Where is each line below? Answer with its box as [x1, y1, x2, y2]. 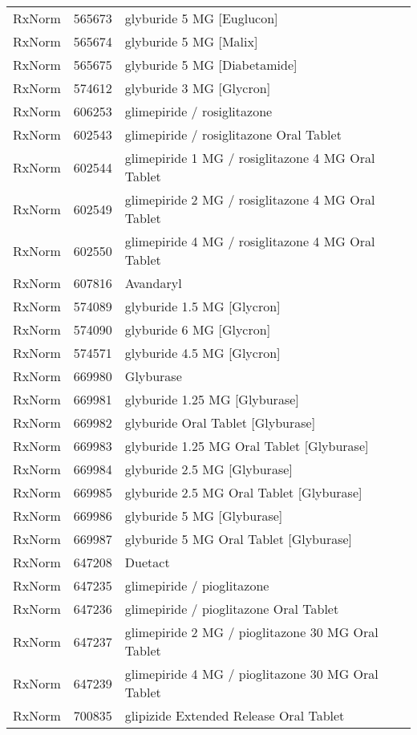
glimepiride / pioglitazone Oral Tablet [124, 599, 339, 618]
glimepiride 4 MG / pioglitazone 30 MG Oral [124, 664, 379, 683]
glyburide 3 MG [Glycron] [124, 79, 271, 97]
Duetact [124, 553, 170, 571]
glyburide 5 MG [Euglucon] [124, 9, 278, 27]
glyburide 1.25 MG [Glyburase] [124, 390, 299, 408]
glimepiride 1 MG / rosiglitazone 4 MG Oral [124, 148, 375, 167]
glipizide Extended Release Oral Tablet [124, 706, 345, 725]
